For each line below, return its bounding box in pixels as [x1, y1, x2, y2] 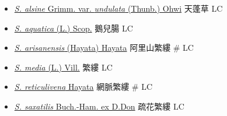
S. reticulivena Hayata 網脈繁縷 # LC [14, 80, 153, 93]
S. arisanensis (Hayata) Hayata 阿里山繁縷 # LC [14, 41, 194, 54]
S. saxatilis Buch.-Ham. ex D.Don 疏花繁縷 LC [14, 100, 184, 112]
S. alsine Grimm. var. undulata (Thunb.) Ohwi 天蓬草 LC [14, 2, 223, 14]
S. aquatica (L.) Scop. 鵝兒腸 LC [14, 22, 133, 34]
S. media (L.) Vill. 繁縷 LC [14, 61, 113, 73]
